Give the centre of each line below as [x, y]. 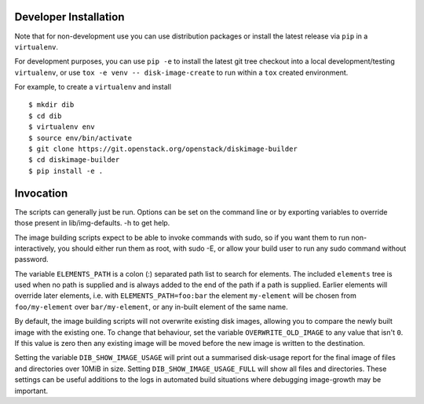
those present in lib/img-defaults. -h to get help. [92, 223]
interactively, [35, 248]
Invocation [41, 193]
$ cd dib [45, 116]
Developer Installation [69, 17]
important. [31, 391]
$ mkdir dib [51, 105]
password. [31, 259]
